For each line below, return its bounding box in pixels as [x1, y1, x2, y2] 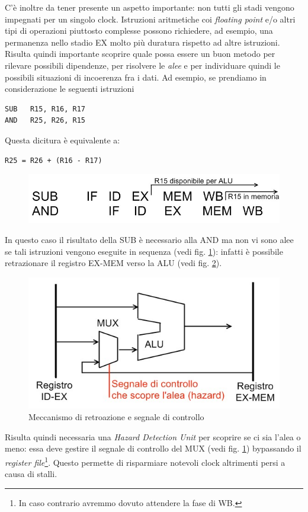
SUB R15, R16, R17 [5, 104, 86, 113]
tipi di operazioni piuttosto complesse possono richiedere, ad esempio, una [5, 24, 273, 37]
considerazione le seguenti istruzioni [5, 82, 134, 95]
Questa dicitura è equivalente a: [5, 133, 120, 146]
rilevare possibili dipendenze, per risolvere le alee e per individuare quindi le [5, 59, 280, 71]
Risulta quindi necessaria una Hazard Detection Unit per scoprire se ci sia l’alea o [5, 430, 301, 443]
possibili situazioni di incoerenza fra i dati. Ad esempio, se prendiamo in [5, 71, 267, 83]
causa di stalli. [5, 468, 57, 480]
